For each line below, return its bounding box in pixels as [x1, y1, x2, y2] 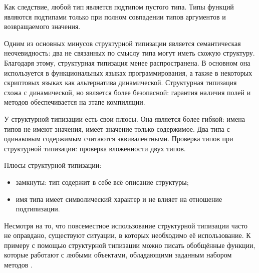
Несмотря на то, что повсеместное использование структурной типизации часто [4, 220, 248, 230]
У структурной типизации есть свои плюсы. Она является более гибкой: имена [4, 113, 245, 124]
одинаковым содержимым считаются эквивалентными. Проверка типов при [4, 133, 233, 144]
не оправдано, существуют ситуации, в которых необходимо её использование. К [4, 230, 251, 240]
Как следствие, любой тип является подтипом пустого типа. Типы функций [4, 2, 234, 12]
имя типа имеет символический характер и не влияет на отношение [16, 193, 222, 204]
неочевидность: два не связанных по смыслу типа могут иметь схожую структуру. [4, 48, 255, 58]
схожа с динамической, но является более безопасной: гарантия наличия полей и [4, 87, 251, 97]
